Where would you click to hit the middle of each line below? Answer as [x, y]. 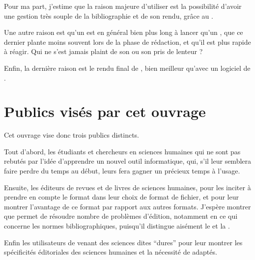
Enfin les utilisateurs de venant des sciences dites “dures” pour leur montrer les [123, 242]
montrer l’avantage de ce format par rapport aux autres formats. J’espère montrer [127, 206]
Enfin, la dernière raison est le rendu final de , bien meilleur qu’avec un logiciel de [127, 68]
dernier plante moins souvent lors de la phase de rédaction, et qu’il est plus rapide [127, 42]
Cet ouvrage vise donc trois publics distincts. [72, 135]
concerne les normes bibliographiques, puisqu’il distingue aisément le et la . [117, 226]
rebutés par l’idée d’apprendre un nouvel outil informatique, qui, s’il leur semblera [128, 161]
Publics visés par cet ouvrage [105, 111]
